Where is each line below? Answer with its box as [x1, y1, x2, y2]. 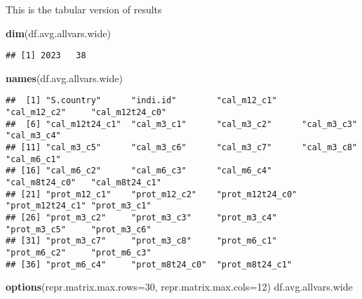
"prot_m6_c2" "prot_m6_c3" [6, 247, 152, 258]
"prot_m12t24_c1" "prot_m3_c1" [6, 201, 152, 211]
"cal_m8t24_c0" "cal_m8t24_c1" [6, 178, 161, 188]
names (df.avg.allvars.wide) [6, 70, 123, 85]
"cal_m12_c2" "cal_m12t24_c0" [6, 107, 167, 118]
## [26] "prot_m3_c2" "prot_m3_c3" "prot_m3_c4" [6, 213, 277, 222]
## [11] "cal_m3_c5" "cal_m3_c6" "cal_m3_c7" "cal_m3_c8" [6, 142, 358, 153]
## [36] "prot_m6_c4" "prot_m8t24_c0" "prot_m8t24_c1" [6, 259, 293, 270]
